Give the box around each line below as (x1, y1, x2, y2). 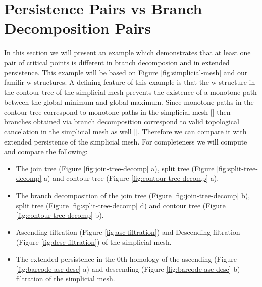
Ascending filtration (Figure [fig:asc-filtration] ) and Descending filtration (16, 226, 240, 237)
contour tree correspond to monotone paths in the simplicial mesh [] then (4, 106, 231, 117)
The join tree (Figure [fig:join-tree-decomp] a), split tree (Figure (16, 163, 215, 173)
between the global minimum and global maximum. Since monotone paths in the (4, 97, 254, 107)
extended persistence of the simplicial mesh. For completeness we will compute (4, 136, 247, 147)
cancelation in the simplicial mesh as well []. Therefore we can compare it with (4, 126, 247, 137)
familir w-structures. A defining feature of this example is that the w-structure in (4, 77, 255, 87)
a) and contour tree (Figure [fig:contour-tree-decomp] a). (44, 173, 219, 183)
